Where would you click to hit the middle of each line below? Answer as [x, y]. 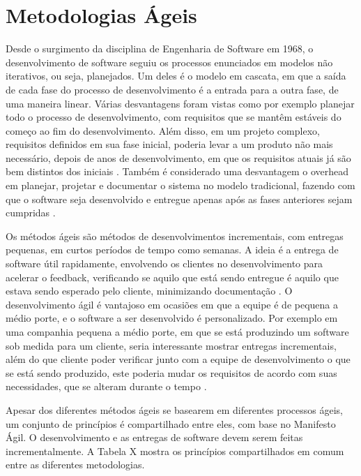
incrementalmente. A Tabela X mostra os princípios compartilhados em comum [175, 451]
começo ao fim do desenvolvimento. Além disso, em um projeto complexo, [163, 130]
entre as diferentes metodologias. [75, 464]
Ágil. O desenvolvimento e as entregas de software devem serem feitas [154, 437]
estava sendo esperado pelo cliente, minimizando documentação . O [149, 291]
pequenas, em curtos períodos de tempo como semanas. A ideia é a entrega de [172, 250]
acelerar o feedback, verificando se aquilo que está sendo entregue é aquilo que [172, 277]
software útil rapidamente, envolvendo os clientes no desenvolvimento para [164, 263]
